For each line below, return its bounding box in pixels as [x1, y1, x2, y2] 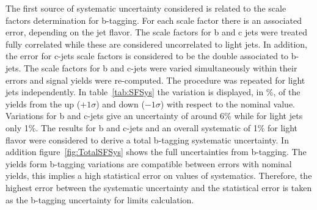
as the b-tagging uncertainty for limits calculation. [5, 193, 194, 206]
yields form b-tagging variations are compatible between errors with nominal [5, 157, 292, 170]
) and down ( [96, 97, 145, 110]
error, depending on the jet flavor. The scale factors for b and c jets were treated [5, 26, 308, 38]
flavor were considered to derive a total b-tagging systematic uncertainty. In [5, 133, 289, 146]
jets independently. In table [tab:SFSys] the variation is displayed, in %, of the [5, 85, 301, 98]
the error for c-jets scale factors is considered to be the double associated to [5, 49, 289, 62]
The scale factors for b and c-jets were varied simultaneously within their [24, 61, 297, 74]
